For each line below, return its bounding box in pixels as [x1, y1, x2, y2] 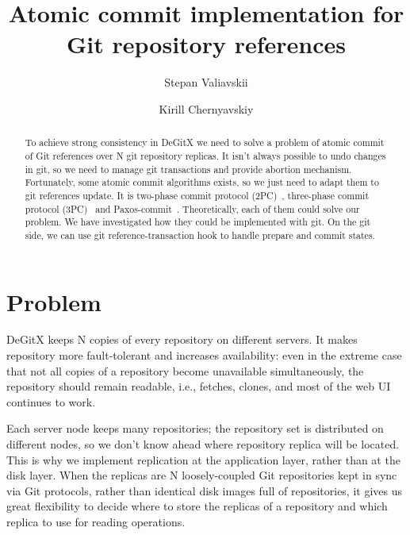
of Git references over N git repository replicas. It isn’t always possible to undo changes [25, 148, 386, 162]
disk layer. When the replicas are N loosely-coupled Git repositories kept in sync [6, 467, 397, 483]
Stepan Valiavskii [164, 74, 248, 90]
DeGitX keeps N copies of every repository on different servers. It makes [6, 331, 358, 348]
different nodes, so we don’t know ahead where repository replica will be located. [6, 436, 400, 452]
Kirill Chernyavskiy [159, 100, 254, 117]
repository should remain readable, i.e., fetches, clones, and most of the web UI [6, 378, 391, 395]
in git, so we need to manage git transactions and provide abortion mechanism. [25, 162, 352, 175]
